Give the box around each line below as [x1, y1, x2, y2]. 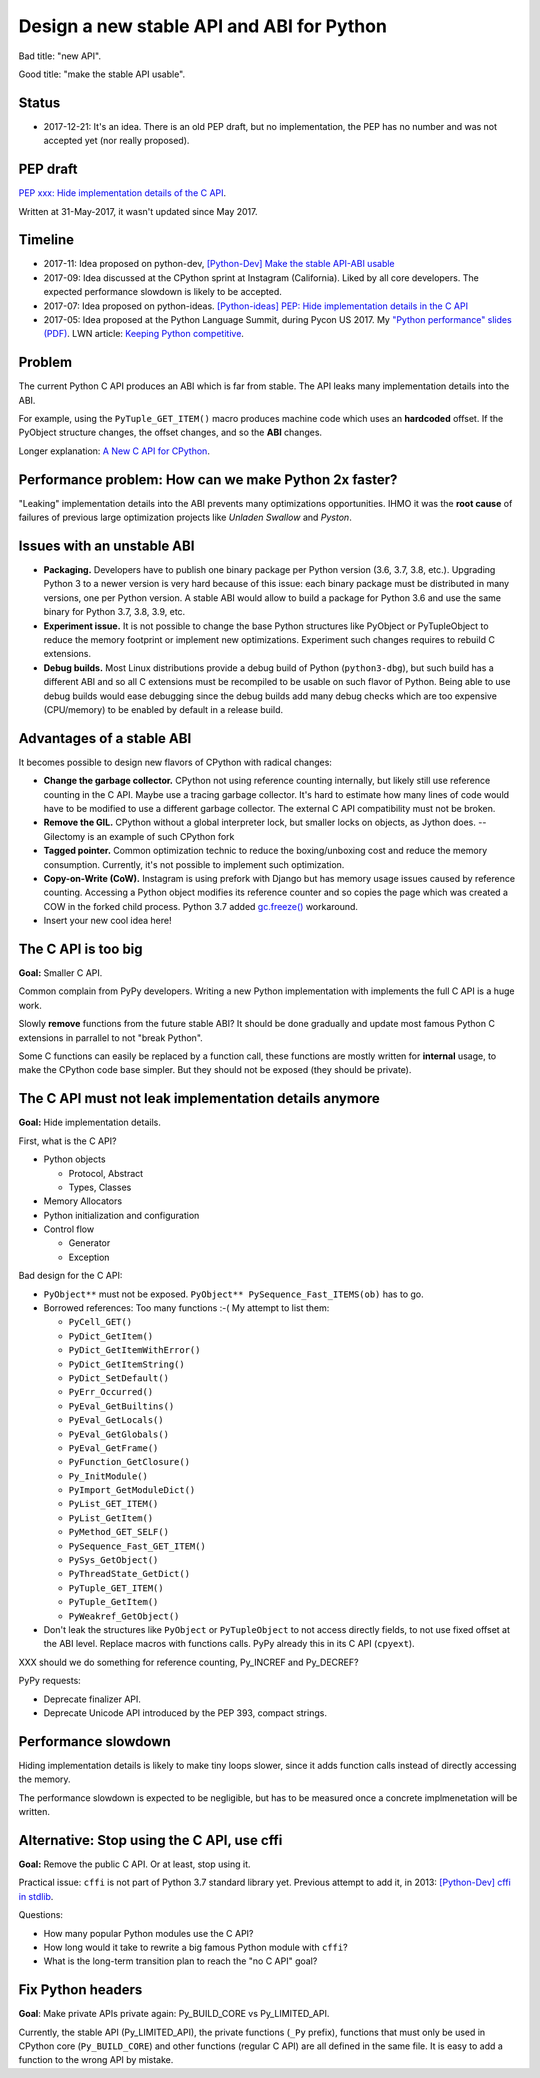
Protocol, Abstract [68, 1167, 144, 1179]
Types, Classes [68, 1181, 132, 1193]
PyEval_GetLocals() [68, 1415, 164, 1426]
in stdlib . [18, 1890, 54, 1902]
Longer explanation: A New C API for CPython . [18, 445, 210, 457]
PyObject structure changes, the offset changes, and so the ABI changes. [18, 426, 323, 439]
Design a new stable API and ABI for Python [18, 15, 387, 37]
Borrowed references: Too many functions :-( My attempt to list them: [43, 1302, 330, 1314]
